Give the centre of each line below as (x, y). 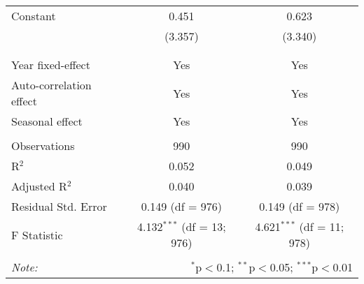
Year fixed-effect (51, 65)
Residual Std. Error (59, 206)
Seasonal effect (47, 121)
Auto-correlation (51, 85)
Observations (43, 145)
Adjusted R (39, 186)
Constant (34, 16)
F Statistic (37, 234)
